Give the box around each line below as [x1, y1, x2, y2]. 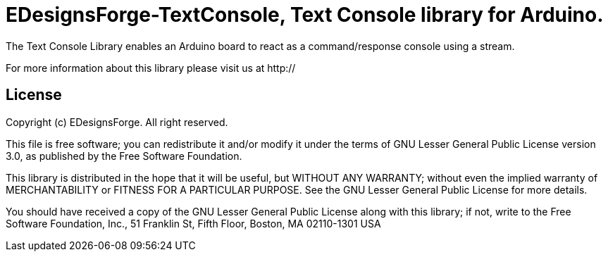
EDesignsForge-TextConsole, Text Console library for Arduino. [6, 3, 604, 27]
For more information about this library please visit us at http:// [6, 61, 296, 74]
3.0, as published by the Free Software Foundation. [6, 149, 242, 162]
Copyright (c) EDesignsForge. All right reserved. [6, 115, 228, 128]
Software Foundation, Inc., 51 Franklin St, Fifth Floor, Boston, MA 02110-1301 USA [6, 217, 381, 230]
